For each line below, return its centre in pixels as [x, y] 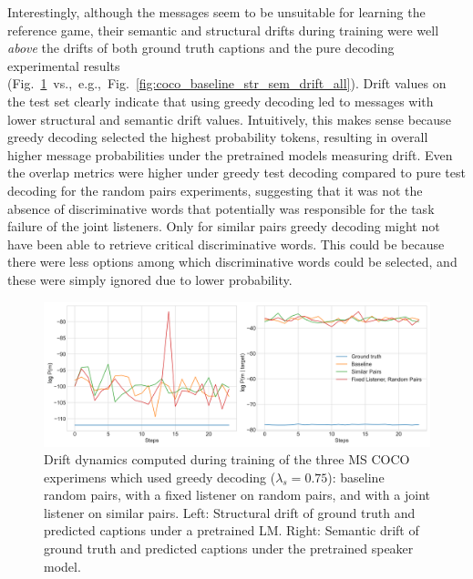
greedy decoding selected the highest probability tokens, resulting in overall [218, 137]
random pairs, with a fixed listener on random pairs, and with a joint [237, 495]
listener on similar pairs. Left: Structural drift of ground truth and [230, 512]
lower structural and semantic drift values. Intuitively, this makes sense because [229, 119]
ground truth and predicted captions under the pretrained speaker [229, 549]
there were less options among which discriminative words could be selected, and [232, 262]
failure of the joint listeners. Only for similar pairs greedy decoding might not [224, 226]
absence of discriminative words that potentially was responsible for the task [221, 208]
